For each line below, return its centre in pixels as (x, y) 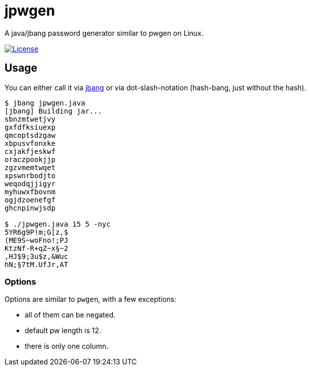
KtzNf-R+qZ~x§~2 (36, 248)
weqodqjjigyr (30, 183)
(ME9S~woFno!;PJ (36, 240)
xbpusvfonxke (30, 143)
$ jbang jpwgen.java (45, 103)
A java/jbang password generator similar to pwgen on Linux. (104, 33)
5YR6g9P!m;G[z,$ (36, 232)
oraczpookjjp (30, 159)
